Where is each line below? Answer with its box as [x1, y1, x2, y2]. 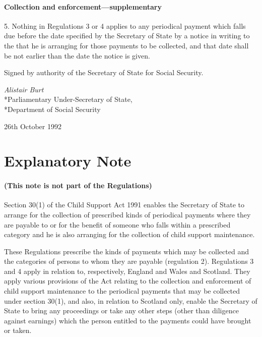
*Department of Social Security [4, 103, 101, 114]
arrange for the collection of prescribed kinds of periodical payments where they [4, 209, 251, 219]
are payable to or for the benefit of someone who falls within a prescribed [4, 219, 231, 230]
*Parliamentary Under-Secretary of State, [4, 94, 133, 104]
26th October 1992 [4, 121, 61, 131]
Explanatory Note [4, 150, 132, 171]
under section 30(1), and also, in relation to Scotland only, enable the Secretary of [4, 295, 257, 306]
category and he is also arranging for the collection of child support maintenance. [4, 229, 255, 240]
